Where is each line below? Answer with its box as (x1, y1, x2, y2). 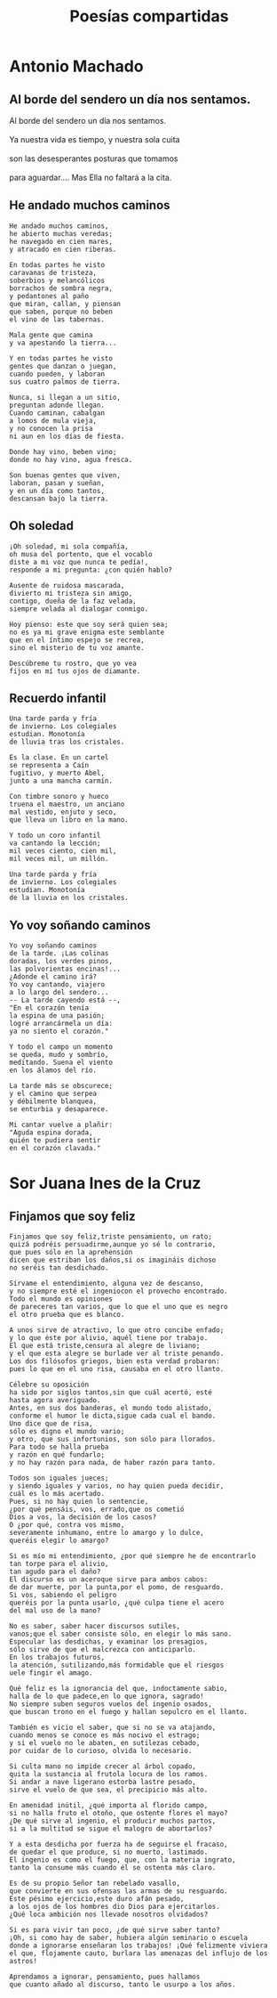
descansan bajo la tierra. (9, 494, 109, 503)
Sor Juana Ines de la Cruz (9, 1174, 202, 1194)
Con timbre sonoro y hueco (9, 792, 109, 801)
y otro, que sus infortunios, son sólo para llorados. (9, 1435, 217, 1444)
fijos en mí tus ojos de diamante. (9, 666, 141, 676)
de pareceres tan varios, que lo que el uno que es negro (9, 1303, 228, 1312)
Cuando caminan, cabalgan (9, 408, 105, 418)
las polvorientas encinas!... (9, 964, 122, 974)
